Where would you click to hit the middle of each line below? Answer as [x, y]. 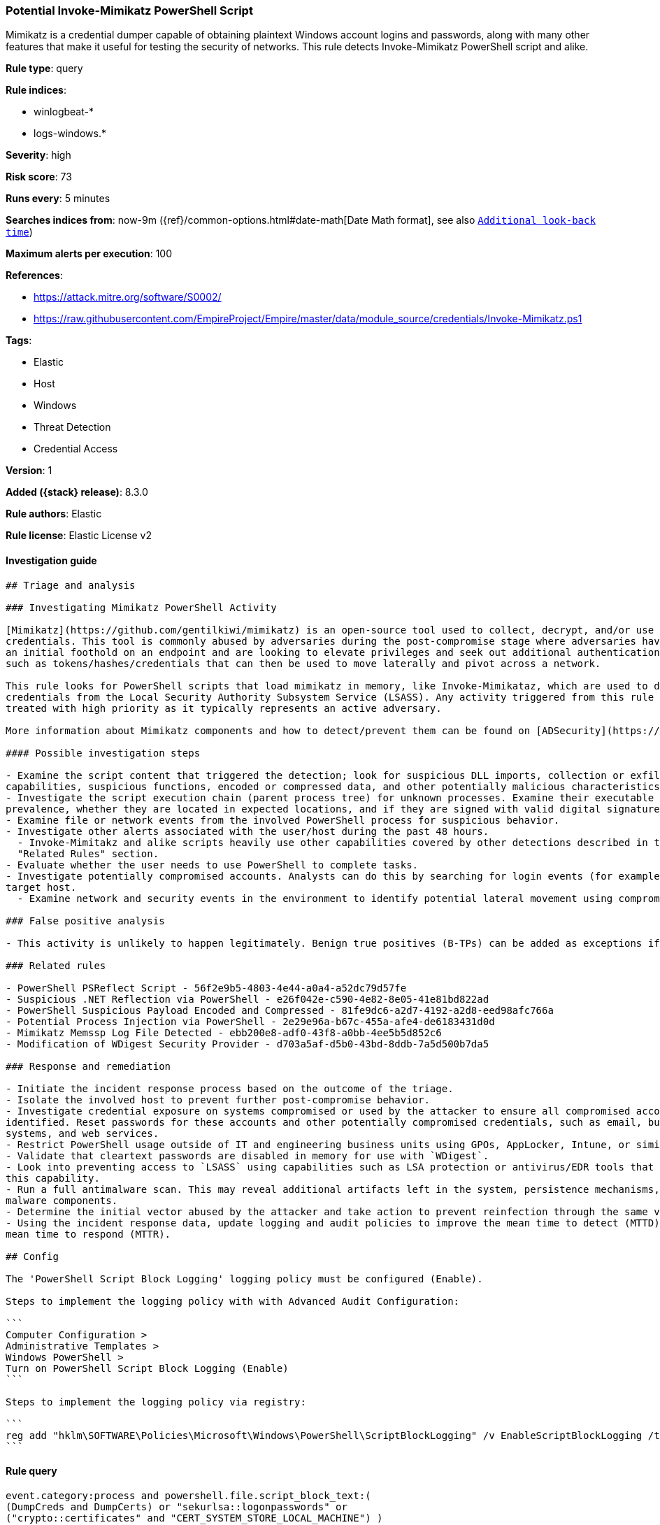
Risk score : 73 [39, 177]
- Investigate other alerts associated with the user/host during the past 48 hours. [247, 831]
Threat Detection [72, 427]
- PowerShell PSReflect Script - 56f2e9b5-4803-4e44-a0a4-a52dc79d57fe [206, 988]
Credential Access [76, 449]
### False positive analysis [85, 921]
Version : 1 [29, 471]
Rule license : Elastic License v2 [79, 536]
